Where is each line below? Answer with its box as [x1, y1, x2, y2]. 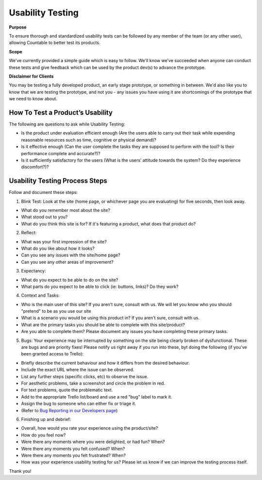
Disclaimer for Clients [9, 73, 54, 79]
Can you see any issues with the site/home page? [21, 252, 121, 258]
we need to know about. [9, 96, 58, 102]
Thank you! [9, 468, 32, 474]
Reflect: [21, 230, 37, 236]
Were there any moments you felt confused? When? [21, 446, 125, 451]
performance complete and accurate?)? [21, 150, 100, 156]
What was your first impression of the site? [21, 239, 107, 244]
